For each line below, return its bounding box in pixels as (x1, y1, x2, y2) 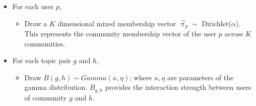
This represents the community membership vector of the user (24, 28, 217, 39)
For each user (12, 1, 54, 11)
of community (24, 92, 67, 102)
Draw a (24, 18, 47, 28)
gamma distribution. (24, 82, 88, 92)
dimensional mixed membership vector (57, 18, 176, 28)
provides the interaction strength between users (105, 82, 251, 92)
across (224, 28, 243, 39)
